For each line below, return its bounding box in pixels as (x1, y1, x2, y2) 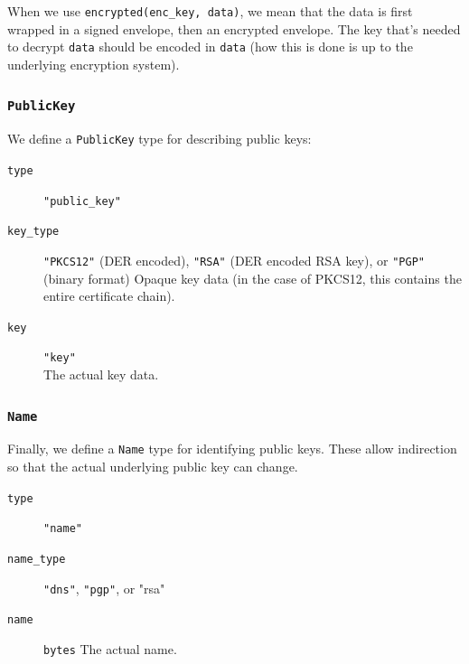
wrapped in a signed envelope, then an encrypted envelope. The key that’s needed (7, 19, 461, 38)
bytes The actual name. (43, 639, 177, 658)
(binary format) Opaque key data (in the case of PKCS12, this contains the (43, 268, 462, 287)
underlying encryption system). (7, 54, 180, 73)
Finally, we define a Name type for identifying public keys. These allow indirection (7, 439, 457, 458)
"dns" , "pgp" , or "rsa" (43, 578, 165, 597)
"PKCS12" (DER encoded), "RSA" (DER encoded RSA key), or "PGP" (43, 250, 425, 269)
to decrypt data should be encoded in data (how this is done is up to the (7, 37, 413, 56)
